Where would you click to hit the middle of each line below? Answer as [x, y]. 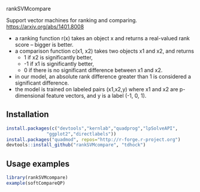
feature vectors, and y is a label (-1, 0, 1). [96, 96]
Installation [28, 114]
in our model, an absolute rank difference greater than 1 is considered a [103, 76]
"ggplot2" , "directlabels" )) [81, 134]
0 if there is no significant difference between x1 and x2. [93, 70]
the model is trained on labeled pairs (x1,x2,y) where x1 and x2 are [96, 89]
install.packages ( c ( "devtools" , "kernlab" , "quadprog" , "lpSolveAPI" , [92, 128]
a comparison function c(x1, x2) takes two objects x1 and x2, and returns [104, 51]
